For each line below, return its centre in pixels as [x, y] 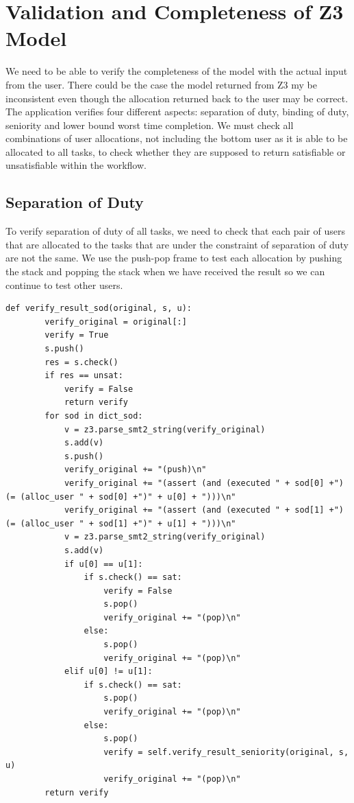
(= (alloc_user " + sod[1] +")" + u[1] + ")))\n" [121, 523]
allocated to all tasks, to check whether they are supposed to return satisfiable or [176, 151]
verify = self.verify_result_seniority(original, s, [226, 752]
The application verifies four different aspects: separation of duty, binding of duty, [177, 112]
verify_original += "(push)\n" [135, 470]
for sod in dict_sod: [94, 416]
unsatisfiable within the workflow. [76, 165]
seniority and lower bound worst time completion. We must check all [150, 125]
